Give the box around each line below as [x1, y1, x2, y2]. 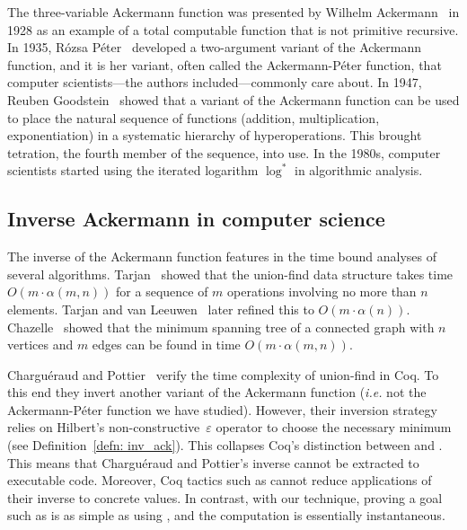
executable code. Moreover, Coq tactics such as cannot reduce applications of [7, 471, 432, 490]
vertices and [7, 335, 74, 354]
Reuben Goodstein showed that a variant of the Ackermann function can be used [7, 90, 460, 109]
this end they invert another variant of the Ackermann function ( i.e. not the [7, 383, 427, 402]
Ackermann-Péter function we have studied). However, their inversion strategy [7, 400, 437, 419]
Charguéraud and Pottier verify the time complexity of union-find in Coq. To [7, 365, 439, 384]
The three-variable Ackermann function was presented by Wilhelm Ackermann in [7, 3, 460, 21]
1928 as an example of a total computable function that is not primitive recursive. [7, 20, 459, 39]
